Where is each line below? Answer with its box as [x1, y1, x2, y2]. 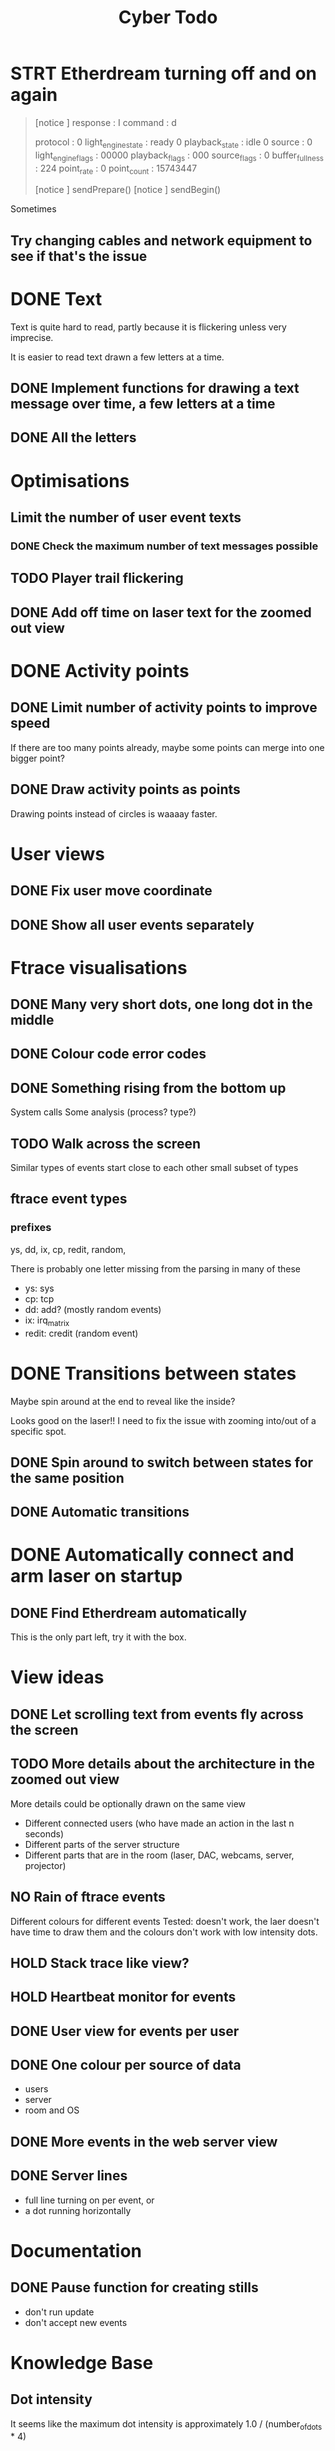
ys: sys [24, 1282, 55, 1294]
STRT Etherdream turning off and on [10, 62, 318, 85]
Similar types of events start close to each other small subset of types [10, 1162, 299, 1174]
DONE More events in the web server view [10, 2133, 278, 2150]
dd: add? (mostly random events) [24, 1303, 162, 1315]
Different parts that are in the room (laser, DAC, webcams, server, [24, 1849, 295, 1861]
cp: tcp [24, 1292, 55, 1305]
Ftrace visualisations [10, 956, 188, 979]
